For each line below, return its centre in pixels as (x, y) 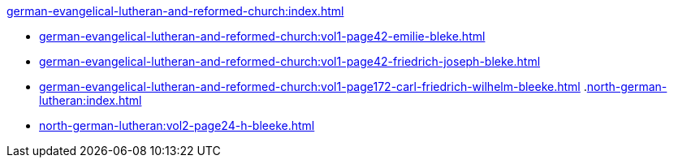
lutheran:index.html (91, 100)
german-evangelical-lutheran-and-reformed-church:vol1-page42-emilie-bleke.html (262, 36)
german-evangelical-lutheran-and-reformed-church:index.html (175, 11)
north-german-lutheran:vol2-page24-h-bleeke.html (177, 125)
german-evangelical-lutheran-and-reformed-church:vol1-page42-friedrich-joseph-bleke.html (290, 61)
